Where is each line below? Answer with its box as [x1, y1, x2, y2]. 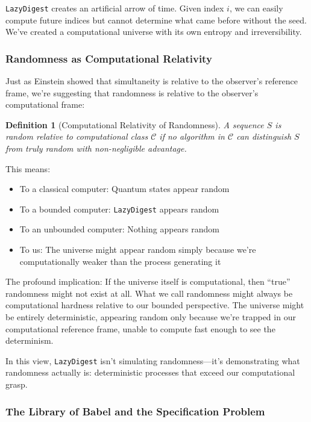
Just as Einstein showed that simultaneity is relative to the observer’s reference [5, 75, 298, 87]
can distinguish [236, 130, 292, 143]
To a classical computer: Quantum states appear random [19, 182, 230, 195]
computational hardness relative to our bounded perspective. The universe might [5, 299, 304, 311]
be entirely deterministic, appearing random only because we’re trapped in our [5, 311, 296, 323]
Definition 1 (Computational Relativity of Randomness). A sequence [5, 118, 264, 131]
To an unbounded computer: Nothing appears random [19, 223, 219, 235]
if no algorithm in [159, 130, 225, 143]
